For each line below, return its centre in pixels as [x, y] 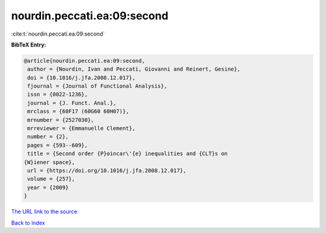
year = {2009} [48, 187]
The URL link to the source [44, 212]
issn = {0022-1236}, [58, 94]
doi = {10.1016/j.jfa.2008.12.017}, [81, 78]
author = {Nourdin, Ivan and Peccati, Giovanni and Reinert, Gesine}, [134, 69]
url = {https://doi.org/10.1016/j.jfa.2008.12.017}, [107, 171]
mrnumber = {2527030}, [61, 120]
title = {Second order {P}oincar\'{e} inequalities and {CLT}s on [128, 154]
